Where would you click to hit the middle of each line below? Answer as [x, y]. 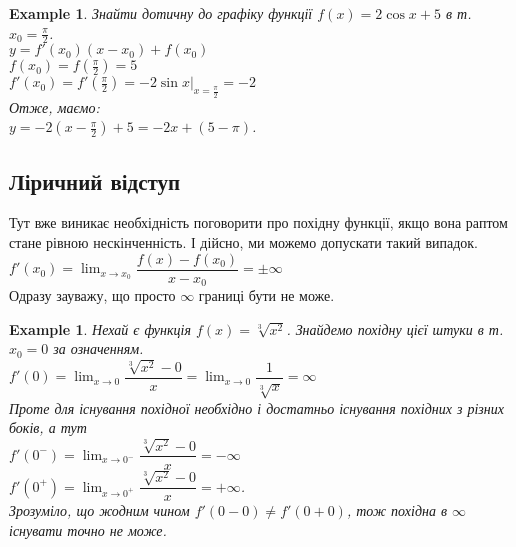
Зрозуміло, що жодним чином [99, 510]
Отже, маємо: [54, 106]
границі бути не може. [266, 295]
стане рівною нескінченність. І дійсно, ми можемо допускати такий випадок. [244, 241]
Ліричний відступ [95, 180]
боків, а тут [48, 427]
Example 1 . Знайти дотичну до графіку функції [161, 13]
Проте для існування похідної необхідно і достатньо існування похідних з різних [256, 407]
